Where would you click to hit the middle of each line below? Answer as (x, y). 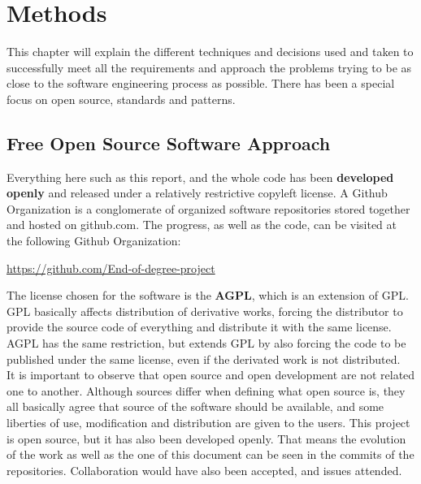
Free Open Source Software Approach (169, 143)
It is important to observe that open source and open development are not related (211, 375)
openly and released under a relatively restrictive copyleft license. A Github (197, 193)
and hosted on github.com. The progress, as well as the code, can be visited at (202, 225)
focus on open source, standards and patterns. (121, 99)
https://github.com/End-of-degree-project (111, 268)
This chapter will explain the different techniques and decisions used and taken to (210, 52)
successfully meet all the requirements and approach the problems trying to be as (209, 67)
